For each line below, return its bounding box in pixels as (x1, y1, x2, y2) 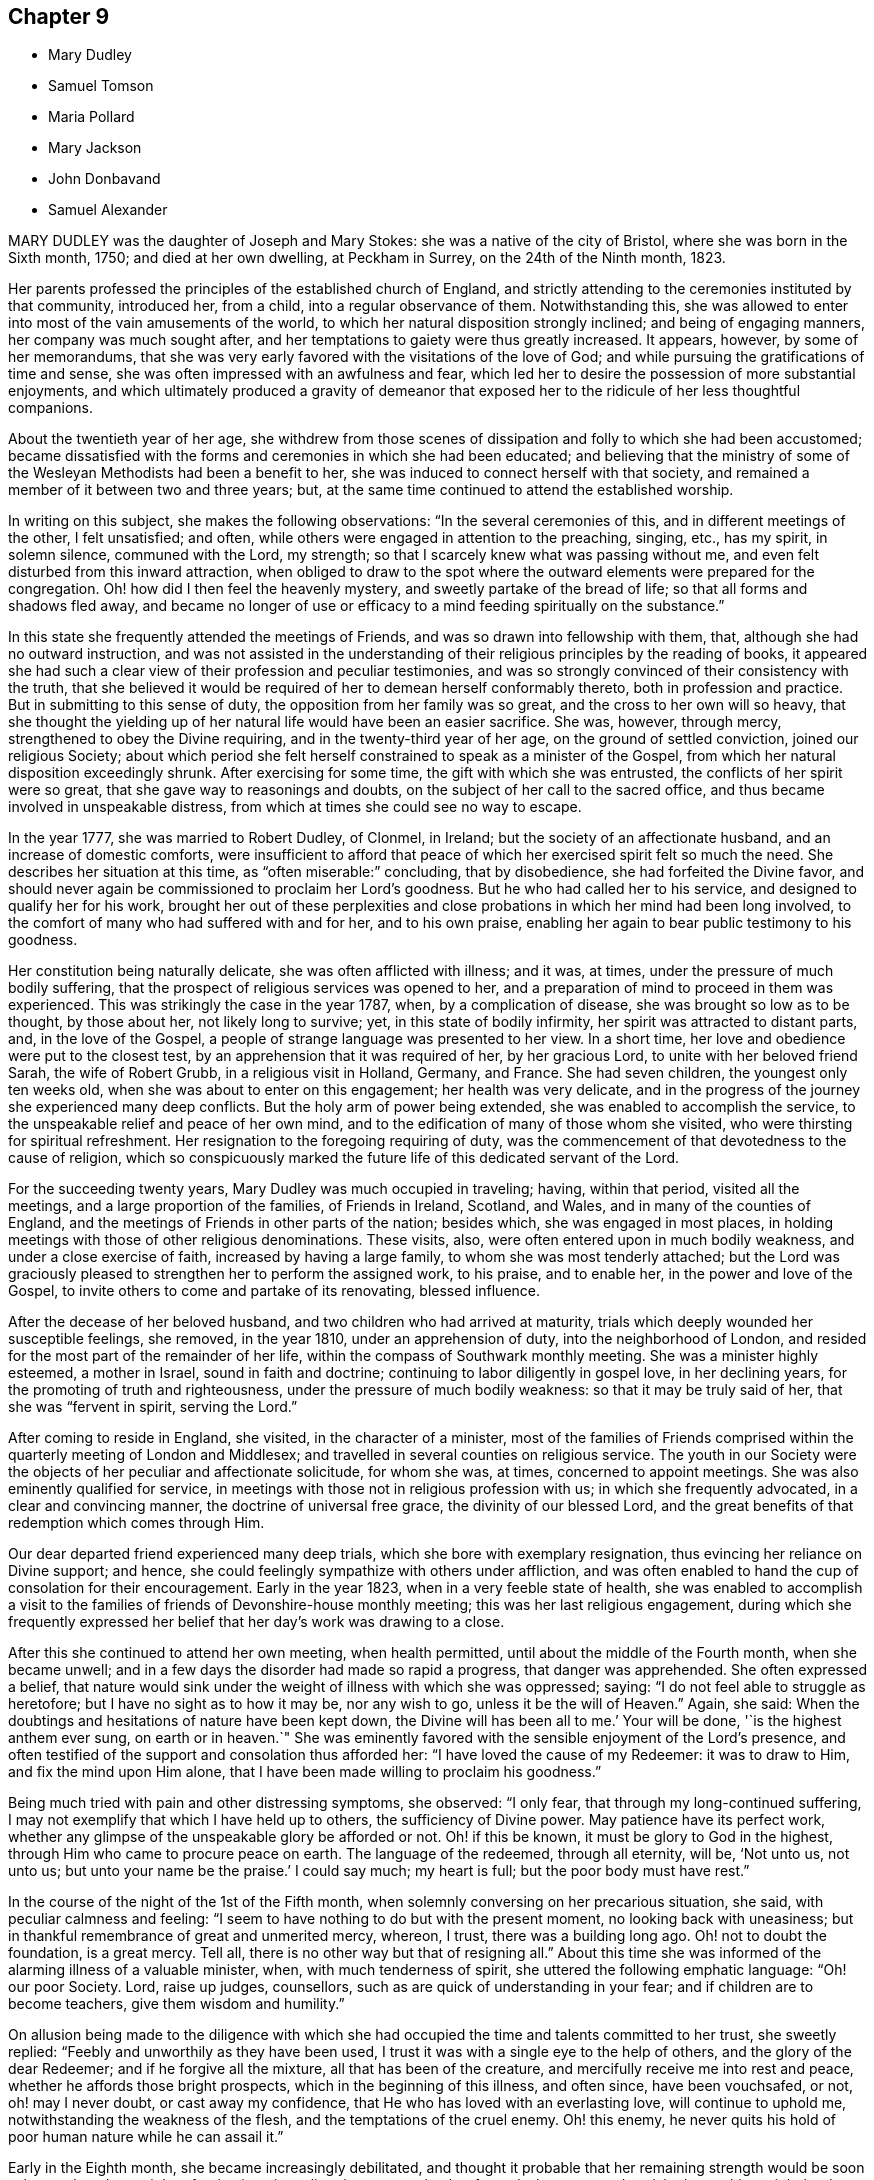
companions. (8, 399, 93, 417)
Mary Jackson (48, 139, 142, 157)
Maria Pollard (48, 108, 135, 126)
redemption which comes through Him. (8, 1514, 265, 1532)
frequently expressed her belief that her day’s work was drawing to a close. (8, 1613, 505, 1631)
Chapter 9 (8, 4, 110, 29)
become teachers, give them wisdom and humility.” (8, 1995, 345, 2013)
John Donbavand (48, 170, 161, 188)
